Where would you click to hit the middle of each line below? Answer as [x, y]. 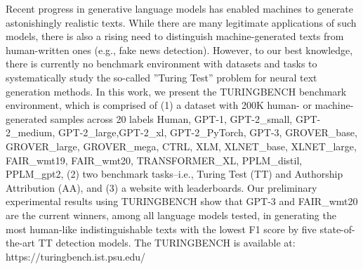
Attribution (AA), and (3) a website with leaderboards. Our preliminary [161, 187]
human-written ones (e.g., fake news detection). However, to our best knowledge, [179, 50]
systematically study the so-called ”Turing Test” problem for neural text [161, 77]
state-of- [337, 229]
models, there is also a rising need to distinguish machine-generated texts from [175, 36]
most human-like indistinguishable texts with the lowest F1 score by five [161, 229]
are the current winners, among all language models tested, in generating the [171, 215]
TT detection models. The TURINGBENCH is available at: [167, 243]
